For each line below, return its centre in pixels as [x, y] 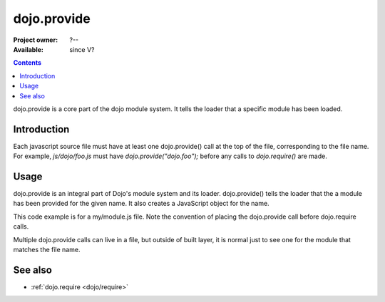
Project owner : [36, 40]
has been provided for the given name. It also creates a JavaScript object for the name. [142, 204]
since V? [82, 49]
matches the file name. [47, 250]
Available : [29, 49]
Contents [27, 63]
